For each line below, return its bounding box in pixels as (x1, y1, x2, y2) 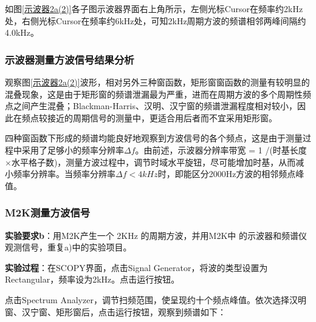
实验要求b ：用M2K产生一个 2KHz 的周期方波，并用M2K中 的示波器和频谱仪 (5, 229, 307, 241)
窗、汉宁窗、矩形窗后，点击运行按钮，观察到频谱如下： (5, 305, 226, 318)
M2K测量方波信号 (5, 205, 91, 220)
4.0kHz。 (5, 26, 39, 39)
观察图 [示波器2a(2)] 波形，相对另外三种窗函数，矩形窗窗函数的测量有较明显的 (5, 76, 310, 88)
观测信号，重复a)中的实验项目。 (5, 241, 132, 253)
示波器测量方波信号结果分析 (5, 52, 134, 67)
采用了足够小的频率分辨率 (21, 143, 124, 156)
